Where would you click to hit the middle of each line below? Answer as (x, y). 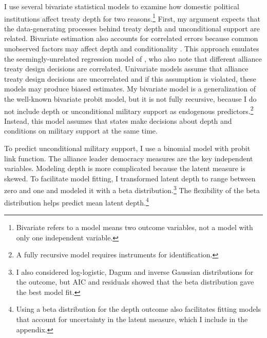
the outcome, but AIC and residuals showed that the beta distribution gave (135, 282)
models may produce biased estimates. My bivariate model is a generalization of (130, 89)
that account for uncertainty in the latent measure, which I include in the (132, 319)
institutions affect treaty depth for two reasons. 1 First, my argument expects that (132, 17)
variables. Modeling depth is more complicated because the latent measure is (125, 168)
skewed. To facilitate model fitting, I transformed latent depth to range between (130, 178)
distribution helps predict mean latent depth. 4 (77, 201)
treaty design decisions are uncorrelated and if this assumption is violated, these (130, 78)
